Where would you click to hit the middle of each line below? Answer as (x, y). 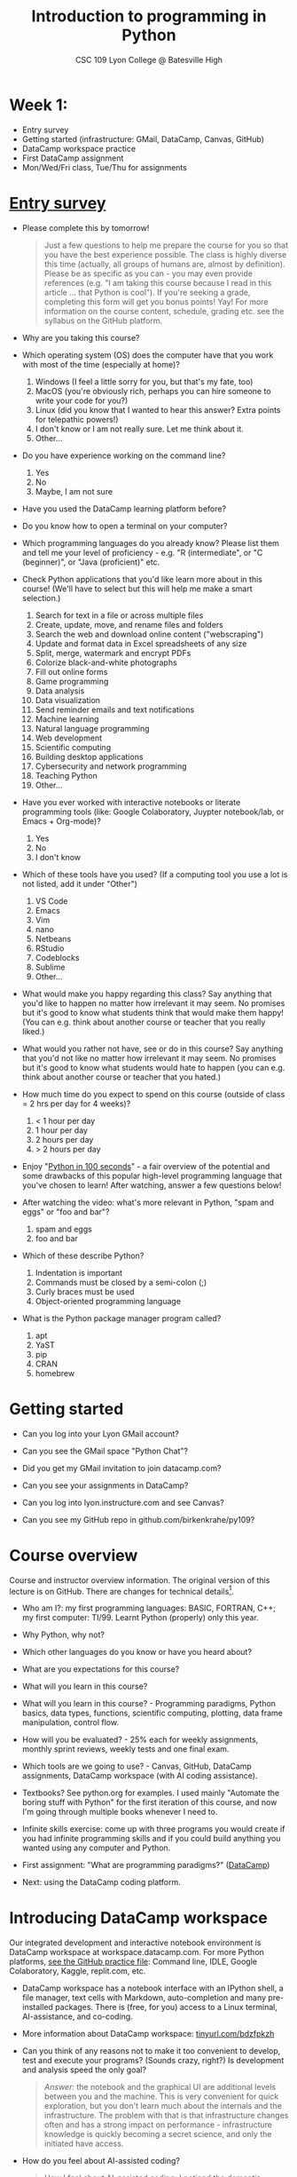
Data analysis (60, 691)
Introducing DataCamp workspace (138, 1918)
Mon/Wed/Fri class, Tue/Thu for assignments (105, 167)
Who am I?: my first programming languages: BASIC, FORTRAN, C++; (149, 1608)
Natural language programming (92, 728)
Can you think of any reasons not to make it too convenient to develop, (151, 2051)
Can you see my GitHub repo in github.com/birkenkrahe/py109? (138, 1519)
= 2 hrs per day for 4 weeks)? (76, 1104)
